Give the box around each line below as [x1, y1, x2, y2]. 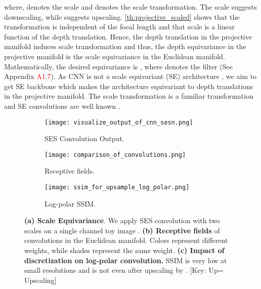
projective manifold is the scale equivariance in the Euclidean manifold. [4, 51, 225, 61]
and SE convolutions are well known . [4, 100, 120, 111]
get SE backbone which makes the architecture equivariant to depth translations [4, 80, 253, 91]
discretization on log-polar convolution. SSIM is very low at [24, 255, 227, 265]
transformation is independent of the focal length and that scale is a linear [4, 21, 235, 32]
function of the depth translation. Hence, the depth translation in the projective [4, 31, 252, 42]
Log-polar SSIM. [45, 198, 96, 209]
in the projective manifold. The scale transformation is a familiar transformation [4, 91, 253, 101]
